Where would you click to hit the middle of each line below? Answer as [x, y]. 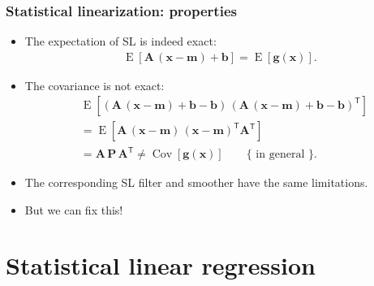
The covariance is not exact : [95, 85]
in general [280, 155]
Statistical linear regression [161, 265]
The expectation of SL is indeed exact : [120, 41]
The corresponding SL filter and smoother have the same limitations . [196, 182]
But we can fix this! [74, 209]
